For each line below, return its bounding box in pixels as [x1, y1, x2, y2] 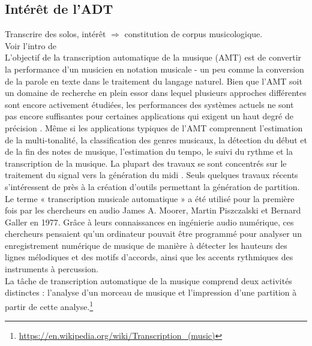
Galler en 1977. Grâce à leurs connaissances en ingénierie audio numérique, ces [5, 215, 294, 228]
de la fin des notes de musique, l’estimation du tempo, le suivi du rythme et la [5, 145, 293, 158]
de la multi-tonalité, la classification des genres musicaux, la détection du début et [5, 133, 308, 146]
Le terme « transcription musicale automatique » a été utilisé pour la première [5, 192, 295, 204]
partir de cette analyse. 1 [5, 298, 94, 312]
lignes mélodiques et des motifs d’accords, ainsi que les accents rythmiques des [5, 251, 293, 263]
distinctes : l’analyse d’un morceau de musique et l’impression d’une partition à [5, 286, 297, 299]
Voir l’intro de [5, 39, 57, 52]
